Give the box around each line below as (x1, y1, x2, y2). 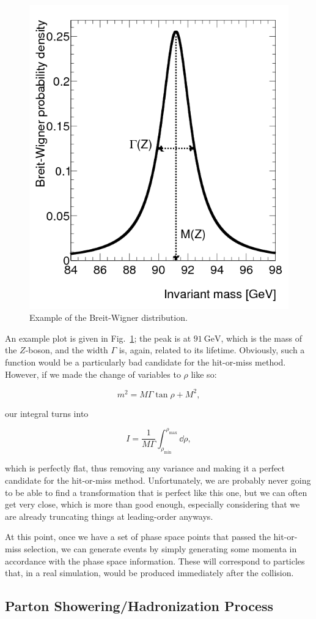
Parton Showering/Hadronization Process (5, 596, 274, 615)
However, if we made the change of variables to (5, 367, 181, 380)
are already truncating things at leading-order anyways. (5, 509, 213, 522)
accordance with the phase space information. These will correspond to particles (5, 554, 305, 567)
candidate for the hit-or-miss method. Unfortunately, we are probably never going (5, 474, 311, 487)
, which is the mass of (221, 331, 302, 344)
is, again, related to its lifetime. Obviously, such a (119, 343, 305, 356)
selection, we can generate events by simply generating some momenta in (24, 542, 297, 555)
